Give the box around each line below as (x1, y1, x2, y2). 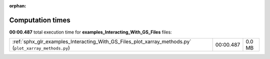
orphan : (9, 3, 26, 8)
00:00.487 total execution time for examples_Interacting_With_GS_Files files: (9, 29, 172, 35)
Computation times (9, 15, 70, 24)
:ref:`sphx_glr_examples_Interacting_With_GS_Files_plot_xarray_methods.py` (12, 38, 191, 45)
